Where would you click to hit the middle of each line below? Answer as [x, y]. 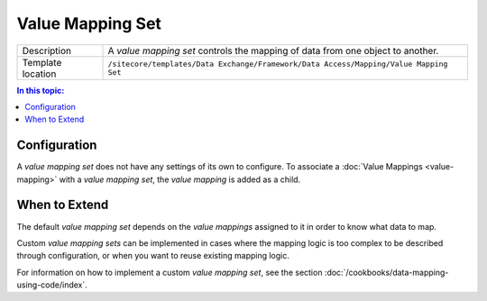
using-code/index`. [52, 285]
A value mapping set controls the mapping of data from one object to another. [273, 50]
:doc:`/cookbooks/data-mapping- [386, 272]
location [39, 74]
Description [47, 50]
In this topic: [41, 90]
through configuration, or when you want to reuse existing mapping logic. [153, 256]
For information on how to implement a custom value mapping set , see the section [170, 272]
